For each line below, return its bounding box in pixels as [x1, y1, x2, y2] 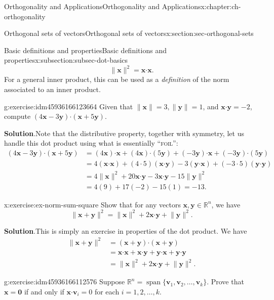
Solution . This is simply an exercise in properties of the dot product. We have [4, 225, 247, 236]
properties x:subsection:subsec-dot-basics [4, 55, 128, 65]
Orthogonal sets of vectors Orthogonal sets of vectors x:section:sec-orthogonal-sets [4, 28, 254, 38]
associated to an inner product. [4, 84, 101, 95]
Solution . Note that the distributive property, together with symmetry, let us [4, 127, 244, 138]
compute [4, 111, 31, 121]
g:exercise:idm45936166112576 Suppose [4, 276, 125, 287]
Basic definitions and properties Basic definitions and [4, 45, 167, 55]
